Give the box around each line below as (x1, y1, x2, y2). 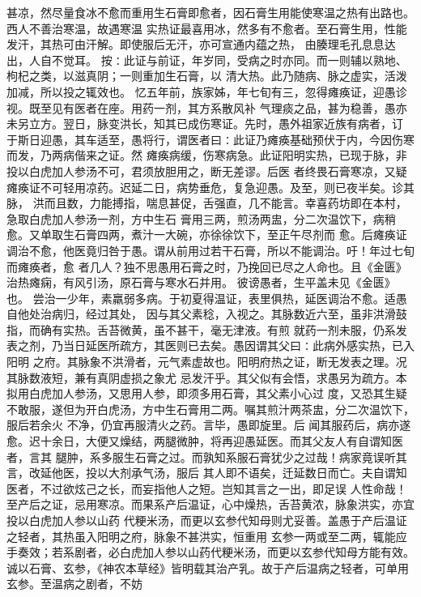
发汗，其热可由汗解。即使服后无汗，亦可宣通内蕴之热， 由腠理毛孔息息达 (6, 36, 396, 53)
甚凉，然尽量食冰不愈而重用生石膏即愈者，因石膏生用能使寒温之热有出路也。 (6, 4, 415, 20)
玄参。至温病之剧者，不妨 (6, 575, 142, 592)
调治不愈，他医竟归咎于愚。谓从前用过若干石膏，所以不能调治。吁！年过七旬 (6, 241, 415, 258)
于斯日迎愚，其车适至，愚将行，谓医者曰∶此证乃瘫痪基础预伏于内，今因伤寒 (6, 130, 415, 147)
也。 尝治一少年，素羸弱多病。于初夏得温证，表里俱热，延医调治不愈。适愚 (6, 289, 407, 306)
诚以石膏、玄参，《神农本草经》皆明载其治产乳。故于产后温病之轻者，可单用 (6, 559, 409, 576)
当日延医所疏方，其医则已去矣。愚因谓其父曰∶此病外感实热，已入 (62, 337, 415, 354)
